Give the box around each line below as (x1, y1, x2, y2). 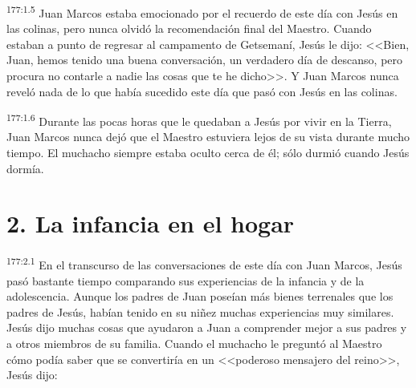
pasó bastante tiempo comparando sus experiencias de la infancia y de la (6, 272, 365, 289)
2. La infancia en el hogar (6, 207, 295, 240)
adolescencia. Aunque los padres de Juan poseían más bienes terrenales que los (6, 288, 394, 305)
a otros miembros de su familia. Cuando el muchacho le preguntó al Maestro (6, 335, 382, 351)
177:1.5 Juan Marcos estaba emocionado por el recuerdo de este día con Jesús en (6, 2, 398, 21)
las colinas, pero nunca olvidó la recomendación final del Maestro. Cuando (6, 20, 372, 37)
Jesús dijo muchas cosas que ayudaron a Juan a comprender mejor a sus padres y (6, 319, 407, 336)
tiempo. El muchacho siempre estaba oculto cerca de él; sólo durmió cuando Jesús (6, 144, 410, 161)
